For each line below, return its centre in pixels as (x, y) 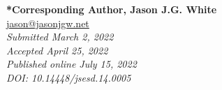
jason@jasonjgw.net (48, 23)
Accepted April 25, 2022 (57, 50)
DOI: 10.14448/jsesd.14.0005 (69, 77)
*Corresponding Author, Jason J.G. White (112, 9)
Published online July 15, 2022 (72, 64)
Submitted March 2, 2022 (60, 37)
